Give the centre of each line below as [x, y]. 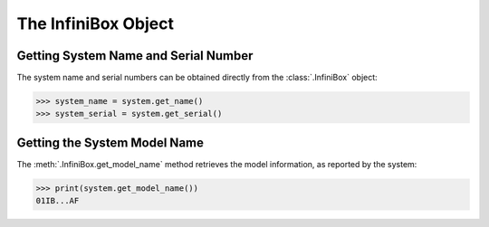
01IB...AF [58, 201]
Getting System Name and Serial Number [135, 56]
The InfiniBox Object [95, 24]
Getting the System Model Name [110, 142]
